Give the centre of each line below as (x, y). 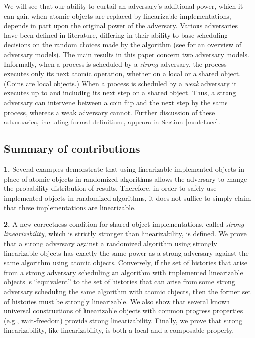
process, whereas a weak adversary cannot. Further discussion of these (110, 112)
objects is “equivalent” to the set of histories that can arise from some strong (120, 282)
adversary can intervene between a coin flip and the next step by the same (116, 102)
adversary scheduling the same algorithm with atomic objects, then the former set (127, 292)
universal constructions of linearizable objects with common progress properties (124, 311)
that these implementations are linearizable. (70, 207)
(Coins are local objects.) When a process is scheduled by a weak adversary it (120, 83)
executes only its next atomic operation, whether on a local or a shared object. (123, 74)
